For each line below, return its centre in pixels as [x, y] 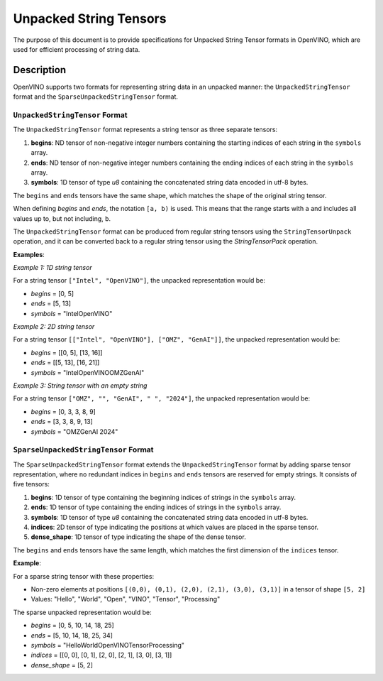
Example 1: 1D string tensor [52, 268]
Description [40, 70]
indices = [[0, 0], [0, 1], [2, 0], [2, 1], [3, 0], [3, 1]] [101, 655]
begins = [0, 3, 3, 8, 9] [63, 411]
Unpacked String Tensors [90, 18]
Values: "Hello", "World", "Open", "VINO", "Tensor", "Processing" [126, 599]
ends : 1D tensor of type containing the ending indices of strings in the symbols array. [156, 507]
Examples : [29, 254]
